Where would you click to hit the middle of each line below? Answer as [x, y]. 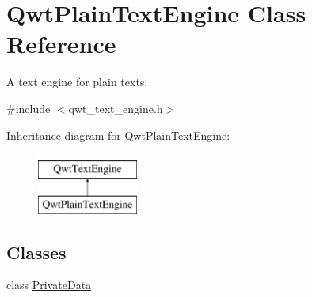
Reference [61, 44]
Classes [36, 252]
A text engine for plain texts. [77, 82]
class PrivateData [49, 285]
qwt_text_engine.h [116, 108]
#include [29, 108]
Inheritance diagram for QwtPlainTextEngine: [118, 135]
